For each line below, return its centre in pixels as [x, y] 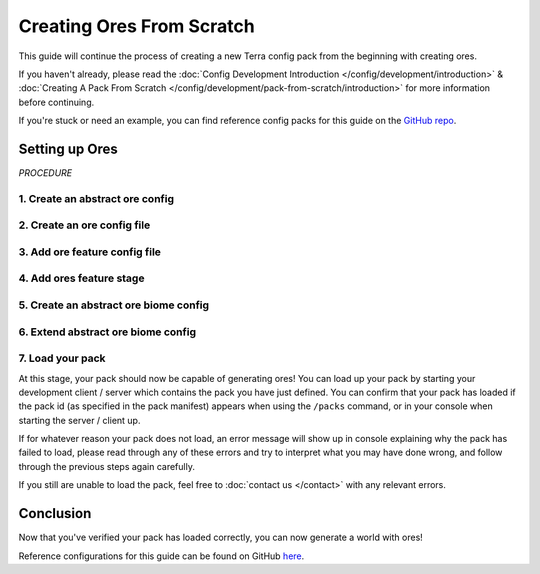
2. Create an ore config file [84, 225]
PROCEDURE [45, 173]
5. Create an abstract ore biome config [114, 305]
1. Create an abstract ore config [96, 198]
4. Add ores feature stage [81, 278]
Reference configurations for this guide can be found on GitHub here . [161, 556]
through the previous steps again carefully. [106, 466]
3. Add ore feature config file [90, 252]
